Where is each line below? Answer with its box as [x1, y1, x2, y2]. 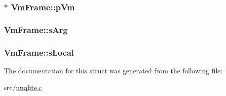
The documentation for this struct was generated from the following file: [4, 65, 223, 75]
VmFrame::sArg [4, 23, 68, 35]
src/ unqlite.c [4, 82, 42, 92]
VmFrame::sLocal [4, 46, 74, 58]
